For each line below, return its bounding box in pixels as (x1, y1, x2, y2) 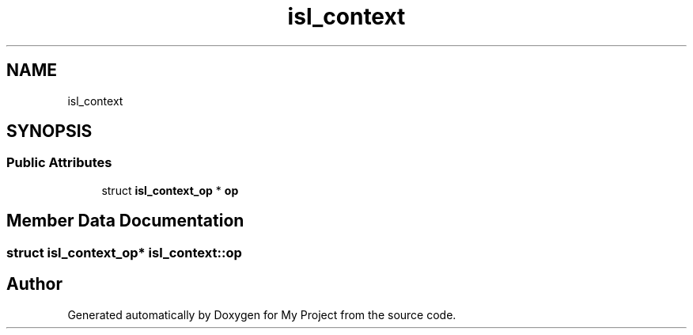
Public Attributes (6, 154, 112, 171)
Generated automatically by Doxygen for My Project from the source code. (67, 307, 456, 322)
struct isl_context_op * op (101, 183, 239, 197)
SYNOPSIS (6, 121, 93, 142)
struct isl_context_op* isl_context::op (6, 244, 242, 261)
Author (6, 274, 62, 295)
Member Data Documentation (6, 211, 244, 231)
